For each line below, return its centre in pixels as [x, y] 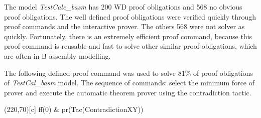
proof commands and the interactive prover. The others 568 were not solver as [124, 26]
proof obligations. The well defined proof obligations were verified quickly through [130, 16]
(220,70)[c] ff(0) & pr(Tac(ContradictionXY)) [74, 109]
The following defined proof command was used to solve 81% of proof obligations [128, 73]
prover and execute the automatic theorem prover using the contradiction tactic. [128, 92]
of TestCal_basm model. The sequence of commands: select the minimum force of [129, 83]
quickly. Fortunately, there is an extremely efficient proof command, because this [128, 36]
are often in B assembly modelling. [57, 55]
